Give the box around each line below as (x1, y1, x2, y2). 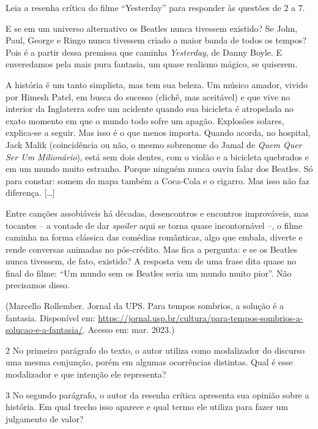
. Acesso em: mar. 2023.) (83, 323, 175, 336)
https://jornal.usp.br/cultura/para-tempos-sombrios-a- (98, 311, 303, 324)
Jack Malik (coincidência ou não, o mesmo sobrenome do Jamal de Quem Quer (6, 138, 302, 151)
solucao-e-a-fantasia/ (6, 323, 83, 336)
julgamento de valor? (6, 412, 84, 425)
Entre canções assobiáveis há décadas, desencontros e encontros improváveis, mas (6, 206, 309, 219)
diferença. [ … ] (6, 186, 55, 199)
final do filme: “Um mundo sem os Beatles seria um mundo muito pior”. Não (6, 266, 292, 279)
